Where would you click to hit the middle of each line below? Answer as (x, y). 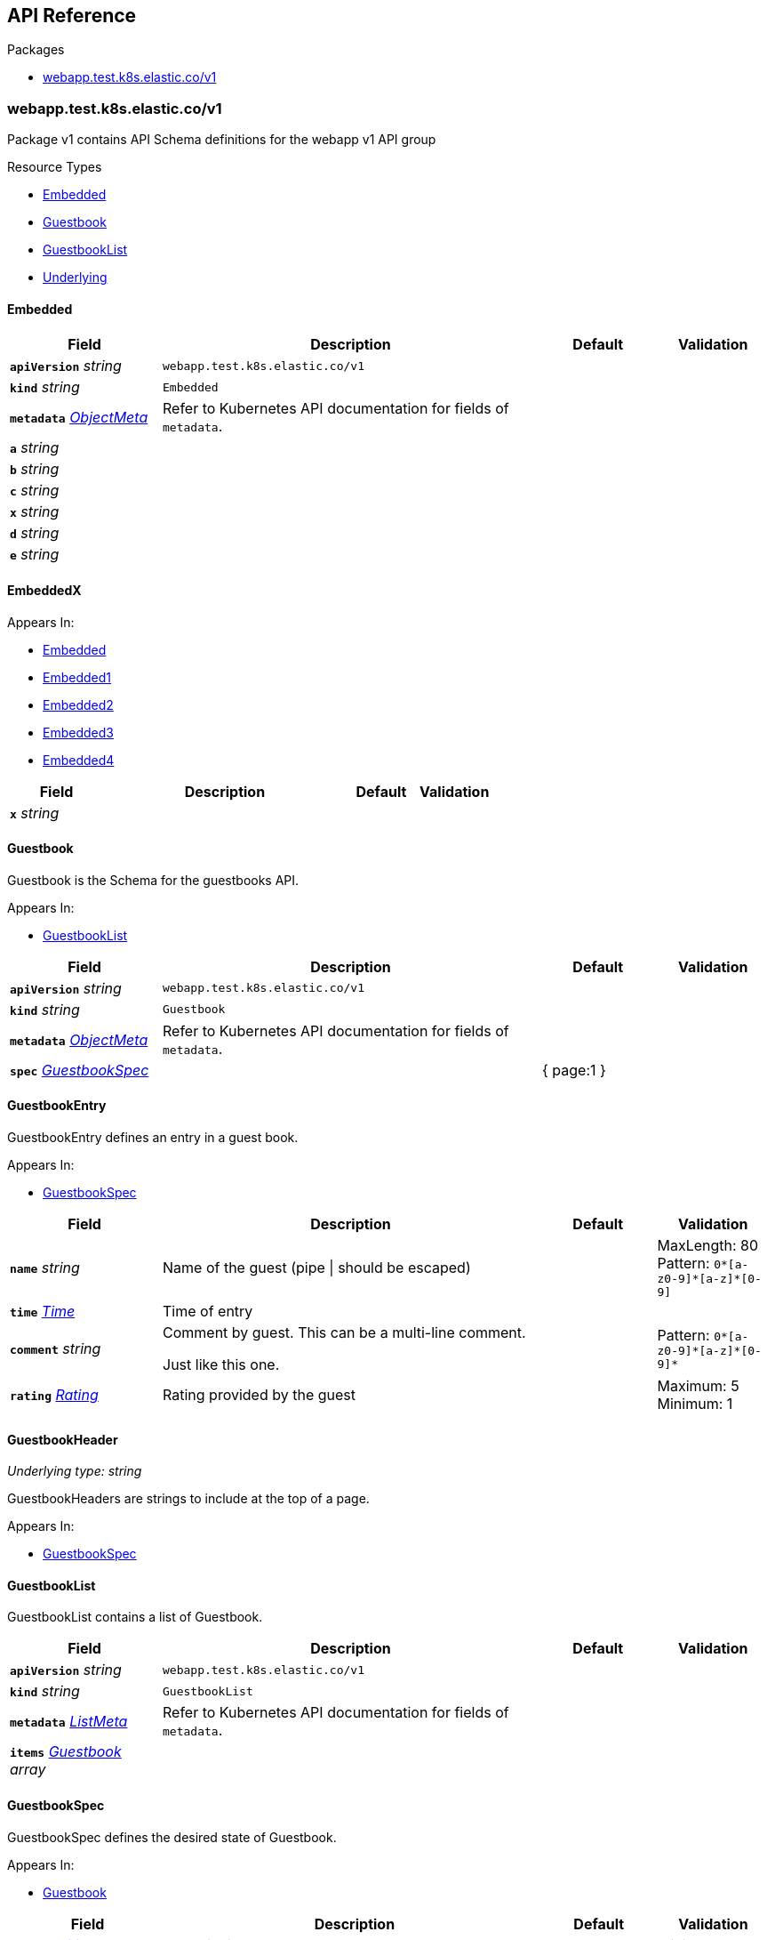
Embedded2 (78, 704)
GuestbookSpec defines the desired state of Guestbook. (172, 1837)
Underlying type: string (75, 1471)
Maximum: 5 (698, 1386)
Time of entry (208, 1312)
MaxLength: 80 (708, 1246)
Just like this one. (221, 1365)
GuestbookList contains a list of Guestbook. (135, 1617)
